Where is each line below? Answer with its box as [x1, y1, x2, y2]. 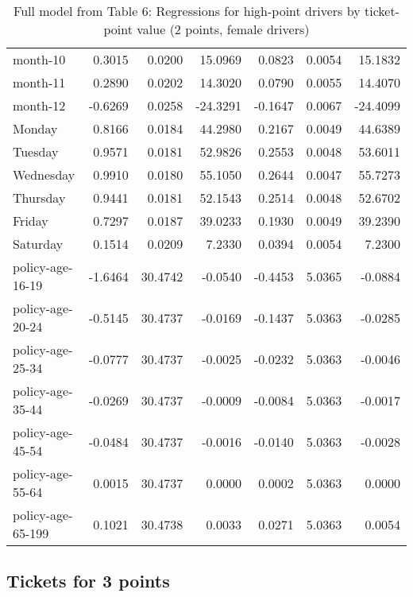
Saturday [13, 235, 64, 253]
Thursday [13, 188, 66, 207]
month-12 [13, 96, 66, 114]
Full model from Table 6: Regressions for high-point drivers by [14, 2, 361, 20]
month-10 [13, 50, 66, 68]
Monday [13, 119, 58, 138]
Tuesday [13, 142, 59, 161]
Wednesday [13, 165, 75, 184]
